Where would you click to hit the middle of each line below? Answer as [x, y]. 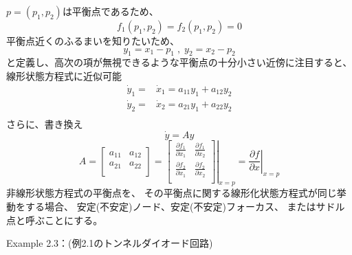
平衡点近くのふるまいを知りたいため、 [93, 41]
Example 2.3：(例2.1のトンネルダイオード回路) [110, 243]
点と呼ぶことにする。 [55, 220]
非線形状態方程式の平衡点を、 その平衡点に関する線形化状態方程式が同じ [172, 193]
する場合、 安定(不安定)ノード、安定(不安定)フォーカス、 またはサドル [185, 207]
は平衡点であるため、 [110, 11]
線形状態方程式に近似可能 [64, 75]
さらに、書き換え [45, 123]
